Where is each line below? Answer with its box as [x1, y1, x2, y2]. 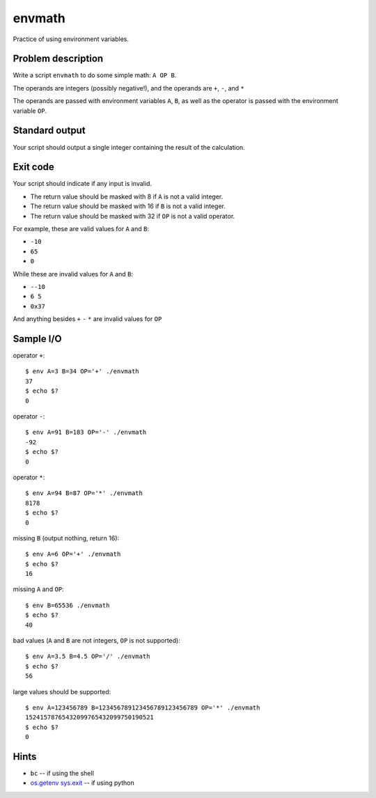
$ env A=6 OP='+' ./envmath [25, 550, 121, 558]
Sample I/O [13, 333, 62, 345]
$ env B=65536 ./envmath [25, 601, 110, 609]
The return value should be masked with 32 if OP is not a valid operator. [30, 212, 235, 220]
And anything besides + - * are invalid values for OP [13, 315, 162, 323]
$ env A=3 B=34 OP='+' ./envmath [25, 368, 139, 375]
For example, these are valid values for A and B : [13, 225, 150, 233]
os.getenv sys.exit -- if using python [30, 779, 135, 787]
